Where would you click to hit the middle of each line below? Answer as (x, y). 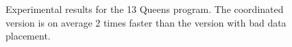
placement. (28, 36)
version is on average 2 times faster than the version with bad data (146, 22)
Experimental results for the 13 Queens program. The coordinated (145, 9)
